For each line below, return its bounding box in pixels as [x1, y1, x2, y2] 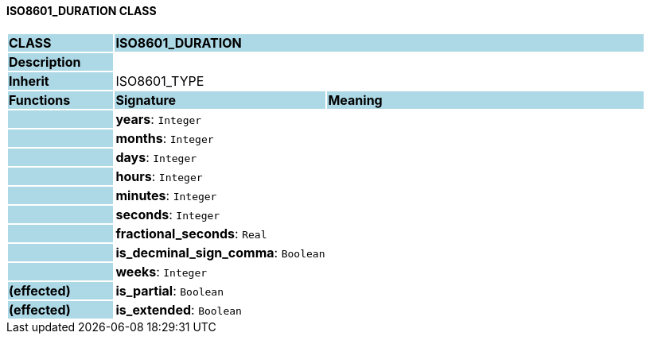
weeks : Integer [115, 263, 208, 280]
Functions [9, 91, 71, 108]
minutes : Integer [115, 187, 217, 203]
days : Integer [115, 149, 197, 165]
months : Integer [115, 129, 214, 146]
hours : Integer [115, 168, 203, 184]
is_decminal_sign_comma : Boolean [115, 244, 325, 261]
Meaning [328, 91, 383, 108]
